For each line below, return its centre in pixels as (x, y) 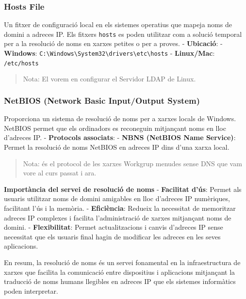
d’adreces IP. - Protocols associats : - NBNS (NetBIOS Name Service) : (120, 137)
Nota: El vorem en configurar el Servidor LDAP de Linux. (109, 79)
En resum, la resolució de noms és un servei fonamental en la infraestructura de (122, 262)
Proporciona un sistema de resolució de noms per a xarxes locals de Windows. (120, 118)
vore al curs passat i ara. (60, 173)
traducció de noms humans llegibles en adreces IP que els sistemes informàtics (120, 281)
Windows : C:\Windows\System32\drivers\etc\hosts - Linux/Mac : (109, 53)
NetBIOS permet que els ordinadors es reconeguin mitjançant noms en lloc (115, 128)
